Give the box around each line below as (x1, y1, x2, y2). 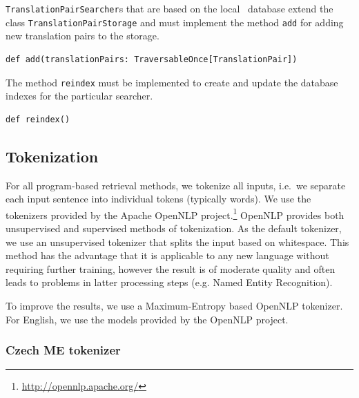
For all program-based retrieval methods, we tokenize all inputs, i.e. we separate (6, 178, 346, 192)
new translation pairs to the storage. (6, 28, 159, 43)
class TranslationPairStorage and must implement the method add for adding (6, 15, 344, 29)
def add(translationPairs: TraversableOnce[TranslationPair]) (6, 54, 298, 64)
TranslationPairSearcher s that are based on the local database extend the (6, 1, 333, 15)
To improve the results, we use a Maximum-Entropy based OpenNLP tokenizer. (6, 298, 343, 312)
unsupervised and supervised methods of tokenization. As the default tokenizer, (6, 220, 342, 235)
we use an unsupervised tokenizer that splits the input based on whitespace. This (6, 234, 349, 249)
